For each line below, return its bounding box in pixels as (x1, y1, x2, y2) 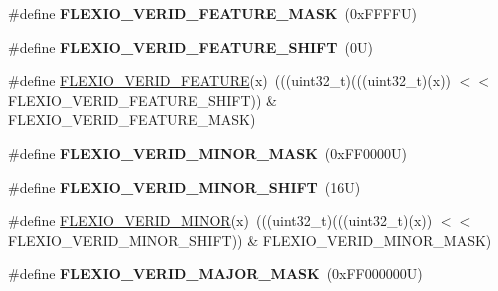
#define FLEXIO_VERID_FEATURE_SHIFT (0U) (8, 36, 373, 57)
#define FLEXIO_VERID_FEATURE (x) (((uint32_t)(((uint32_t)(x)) (8, 70, 452, 91)
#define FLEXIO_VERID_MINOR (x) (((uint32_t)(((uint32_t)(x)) (8, 210, 433, 231)
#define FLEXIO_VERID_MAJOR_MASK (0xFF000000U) (8, 263, 423, 284)
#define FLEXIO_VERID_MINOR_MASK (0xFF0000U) (8, 142, 407, 163)
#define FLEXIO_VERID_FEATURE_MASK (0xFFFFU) (8, 3, 417, 23)
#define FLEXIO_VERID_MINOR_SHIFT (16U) (8, 176, 361, 197)
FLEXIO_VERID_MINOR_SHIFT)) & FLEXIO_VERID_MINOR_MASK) (8, 229, 492, 250)
